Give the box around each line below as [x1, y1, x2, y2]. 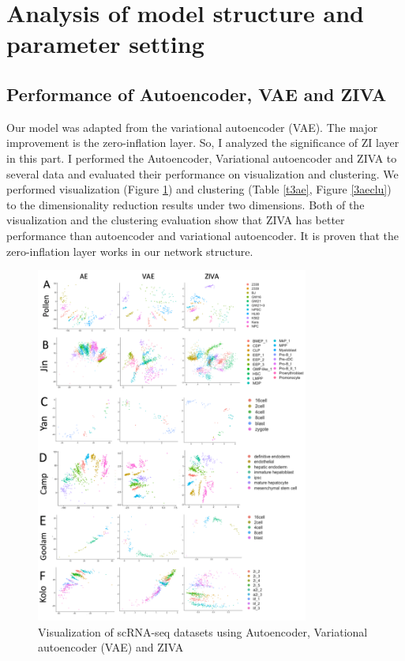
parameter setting [6, 28, 204, 60]
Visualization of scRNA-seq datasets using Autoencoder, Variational [38, 623, 368, 640]
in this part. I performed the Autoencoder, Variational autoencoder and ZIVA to [6, 149, 397, 166]
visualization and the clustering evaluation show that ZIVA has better [6, 212, 345, 228]
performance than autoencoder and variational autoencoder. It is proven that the [6, 227, 399, 243]
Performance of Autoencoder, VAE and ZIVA [6, 81, 387, 106]
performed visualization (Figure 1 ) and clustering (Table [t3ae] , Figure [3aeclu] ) [6, 181, 392, 197]
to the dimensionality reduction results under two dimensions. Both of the [6, 196, 365, 212]
